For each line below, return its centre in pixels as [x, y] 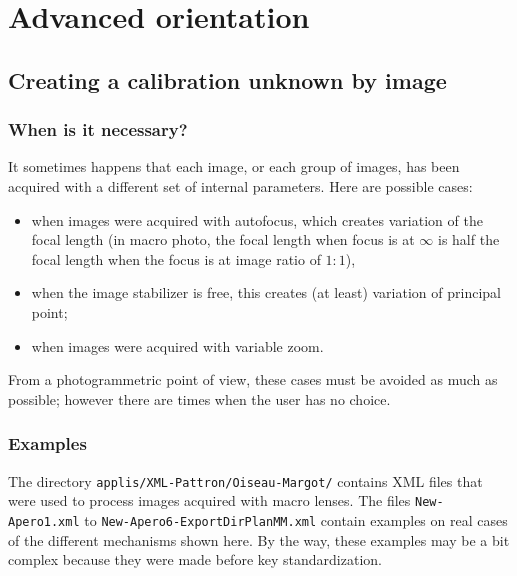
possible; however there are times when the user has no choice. [199, 398]
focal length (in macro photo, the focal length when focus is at [223, 239]
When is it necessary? [98, 129]
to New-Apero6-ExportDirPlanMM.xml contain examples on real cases [296, 519]
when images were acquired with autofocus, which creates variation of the [257, 219]
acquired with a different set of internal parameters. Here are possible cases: [240, 185]
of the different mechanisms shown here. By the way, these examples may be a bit [259, 539]
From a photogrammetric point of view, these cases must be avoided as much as [253, 379]
